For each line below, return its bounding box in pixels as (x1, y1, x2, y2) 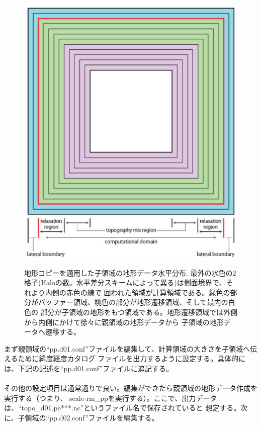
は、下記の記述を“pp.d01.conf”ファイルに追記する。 (4, 363, 173, 373)
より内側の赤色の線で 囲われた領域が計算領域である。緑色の (31, 287, 230, 297)
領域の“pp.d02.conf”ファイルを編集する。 (25, 412, 159, 422)
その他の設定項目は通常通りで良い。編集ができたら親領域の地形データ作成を (4, 383, 257, 393)
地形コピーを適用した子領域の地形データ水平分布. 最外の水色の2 (24, 267, 236, 278)
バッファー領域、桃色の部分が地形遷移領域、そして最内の (38, 297, 228, 307)
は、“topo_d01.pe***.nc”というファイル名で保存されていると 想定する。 (4, 402, 241, 413)
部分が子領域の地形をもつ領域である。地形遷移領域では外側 (40, 307, 237, 317)
